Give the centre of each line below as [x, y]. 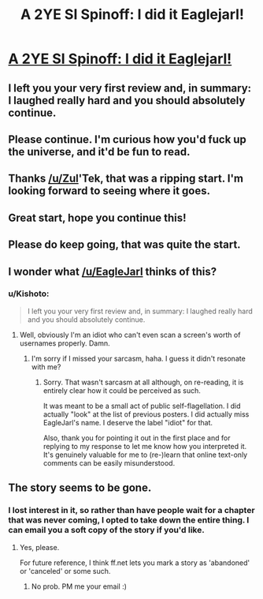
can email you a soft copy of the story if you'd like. [106, 530]
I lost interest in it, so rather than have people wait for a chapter [131, 511]
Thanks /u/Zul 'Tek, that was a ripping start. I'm [126, 179]
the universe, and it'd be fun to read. [99, 152]
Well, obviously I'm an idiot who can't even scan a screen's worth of [130, 335]
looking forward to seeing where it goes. [109, 191]
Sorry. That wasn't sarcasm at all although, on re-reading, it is [143, 382]
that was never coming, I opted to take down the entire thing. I [129, 520]
